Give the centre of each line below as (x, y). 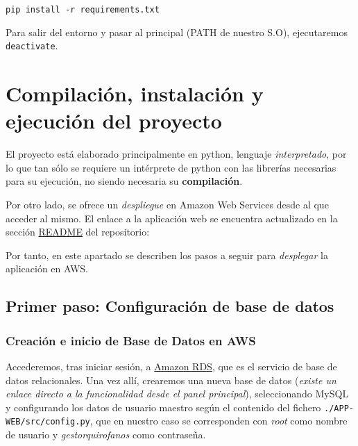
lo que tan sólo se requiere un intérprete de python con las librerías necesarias (171, 167)
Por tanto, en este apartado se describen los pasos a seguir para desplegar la (167, 255)
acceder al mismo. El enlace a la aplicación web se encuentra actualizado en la (172, 218)
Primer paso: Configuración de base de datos (170, 306)
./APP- (339, 408)
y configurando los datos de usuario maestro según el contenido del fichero (163, 407)
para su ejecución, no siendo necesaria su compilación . (124, 181)
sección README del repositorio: (78, 232)
